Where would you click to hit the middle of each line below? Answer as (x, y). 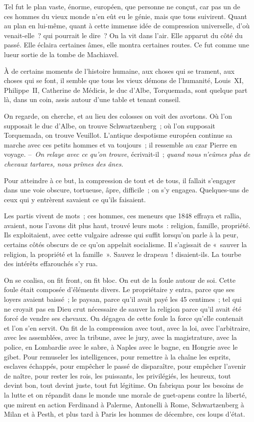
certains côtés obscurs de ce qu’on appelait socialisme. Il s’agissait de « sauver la (126, 244)
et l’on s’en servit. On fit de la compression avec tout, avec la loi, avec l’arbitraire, (127, 327)
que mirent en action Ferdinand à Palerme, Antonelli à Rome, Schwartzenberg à (124, 404)
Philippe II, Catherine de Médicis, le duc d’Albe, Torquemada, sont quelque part (126, 90)
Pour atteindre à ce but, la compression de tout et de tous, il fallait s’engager (120, 180)
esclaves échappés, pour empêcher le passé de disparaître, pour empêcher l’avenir (125, 366)
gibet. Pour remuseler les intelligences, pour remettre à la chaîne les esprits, (117, 356)
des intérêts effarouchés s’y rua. (51, 264)
